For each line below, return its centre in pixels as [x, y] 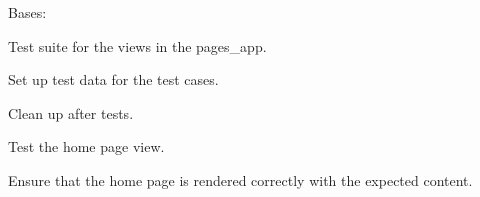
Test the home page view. [86, 146]
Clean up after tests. [71, 112]
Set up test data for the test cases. [113, 79]
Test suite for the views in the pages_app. [137, 45]
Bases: [27, 12]
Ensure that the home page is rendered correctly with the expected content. [240, 179]
